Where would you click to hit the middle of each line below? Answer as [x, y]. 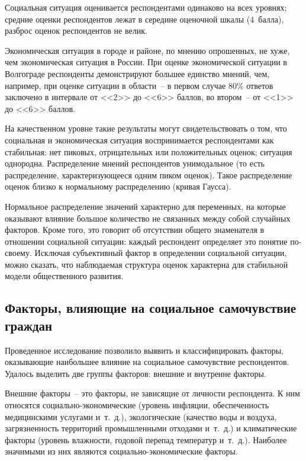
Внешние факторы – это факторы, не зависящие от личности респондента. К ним [152, 393]
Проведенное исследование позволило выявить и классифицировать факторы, [144, 350]
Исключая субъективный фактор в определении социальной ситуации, [161, 253]
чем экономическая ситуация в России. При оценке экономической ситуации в [146, 62]
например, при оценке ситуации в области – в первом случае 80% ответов [139, 85]
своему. [18, 253]
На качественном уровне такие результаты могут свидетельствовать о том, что [146, 128]
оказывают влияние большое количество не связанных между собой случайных [148, 218]
